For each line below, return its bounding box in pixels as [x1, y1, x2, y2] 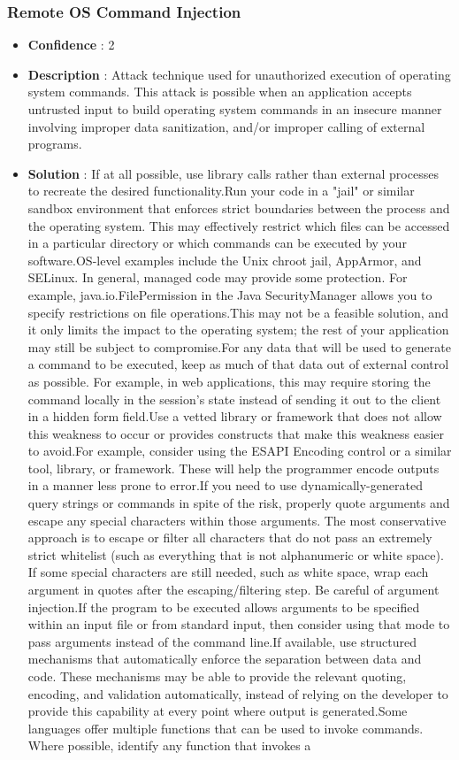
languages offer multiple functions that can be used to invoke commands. [27, 718, 424, 737]
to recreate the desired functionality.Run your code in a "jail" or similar [27, 181, 415, 200]
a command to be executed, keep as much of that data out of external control [27, 355, 449, 373]
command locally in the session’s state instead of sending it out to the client [27, 389, 441, 408]
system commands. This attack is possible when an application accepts [27, 82, 412, 101]
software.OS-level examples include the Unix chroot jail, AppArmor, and [27, 250, 422, 269]
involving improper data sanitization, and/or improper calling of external [27, 117, 425, 135]
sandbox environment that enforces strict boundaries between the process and [27, 198, 450, 217]
